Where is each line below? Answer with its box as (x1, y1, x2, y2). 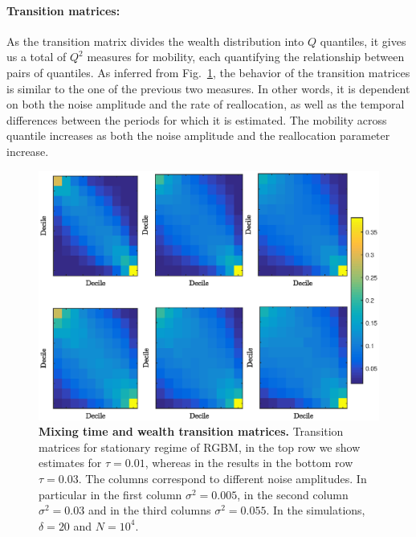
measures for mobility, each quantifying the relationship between (87, 48, 405, 65)
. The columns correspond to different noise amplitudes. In (78, 470, 367, 487)
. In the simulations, (266, 502, 365, 519)
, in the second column (237, 486, 349, 502)
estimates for (39, 454, 102, 471)
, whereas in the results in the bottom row (145, 454, 353, 471)
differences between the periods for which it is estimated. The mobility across (6, 111, 387, 128)
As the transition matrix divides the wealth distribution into (6, 32, 304, 49)
